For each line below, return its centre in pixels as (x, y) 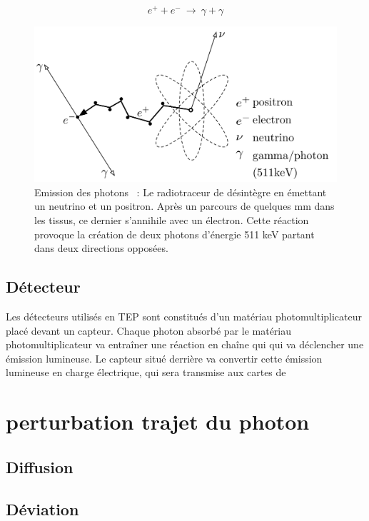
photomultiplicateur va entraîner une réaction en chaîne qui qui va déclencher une (185, 344)
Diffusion (40, 466)
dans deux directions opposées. (101, 248)
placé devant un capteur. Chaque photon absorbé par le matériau (149, 330)
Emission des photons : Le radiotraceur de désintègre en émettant (181, 192)
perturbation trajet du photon (158, 421)
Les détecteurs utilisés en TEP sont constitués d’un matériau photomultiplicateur (184, 317)
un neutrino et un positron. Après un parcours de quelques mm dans (184, 206)
